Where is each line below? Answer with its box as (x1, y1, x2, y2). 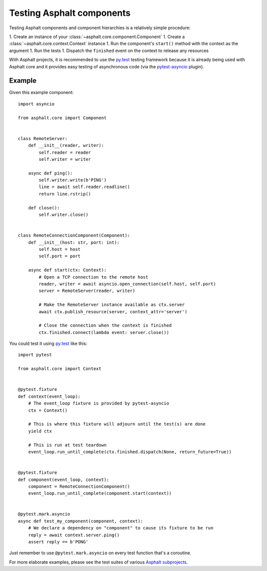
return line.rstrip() (39, 191, 91, 196)
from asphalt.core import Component (18, 115, 107, 121)
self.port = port (39, 253, 81, 259)
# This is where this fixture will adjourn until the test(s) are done (28, 421, 206, 427)
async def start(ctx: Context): (28, 267, 107, 273)
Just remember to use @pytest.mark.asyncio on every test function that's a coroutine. (9, 550, 191, 556)
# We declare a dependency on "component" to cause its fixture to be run (28, 525, 214, 531)
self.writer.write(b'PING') (39, 177, 107, 183)
